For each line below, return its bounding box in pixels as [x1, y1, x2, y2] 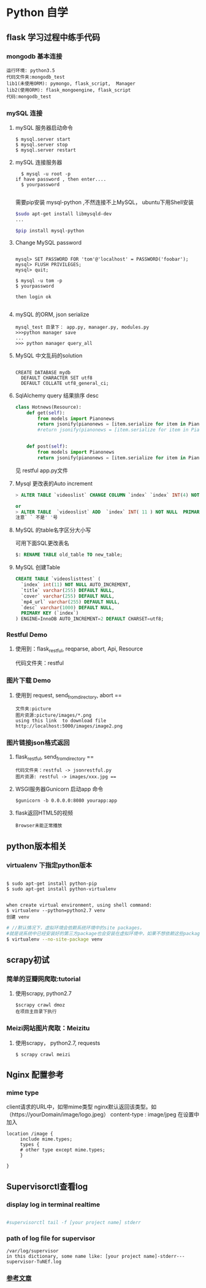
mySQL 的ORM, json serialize [15, 310, 90, 318]
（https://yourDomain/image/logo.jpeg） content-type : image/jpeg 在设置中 [6, 1111, 199, 1118]
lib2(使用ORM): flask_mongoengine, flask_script [6, 87, 131, 93]
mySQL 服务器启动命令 [15, 124, 74, 132]
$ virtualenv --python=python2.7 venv [6, 907, 105, 914]
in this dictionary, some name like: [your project [6, 1254, 141, 1260]
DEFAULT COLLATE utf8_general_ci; [21, 380, 109, 386]
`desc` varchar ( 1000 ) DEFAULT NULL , [21, 604, 115, 610]
